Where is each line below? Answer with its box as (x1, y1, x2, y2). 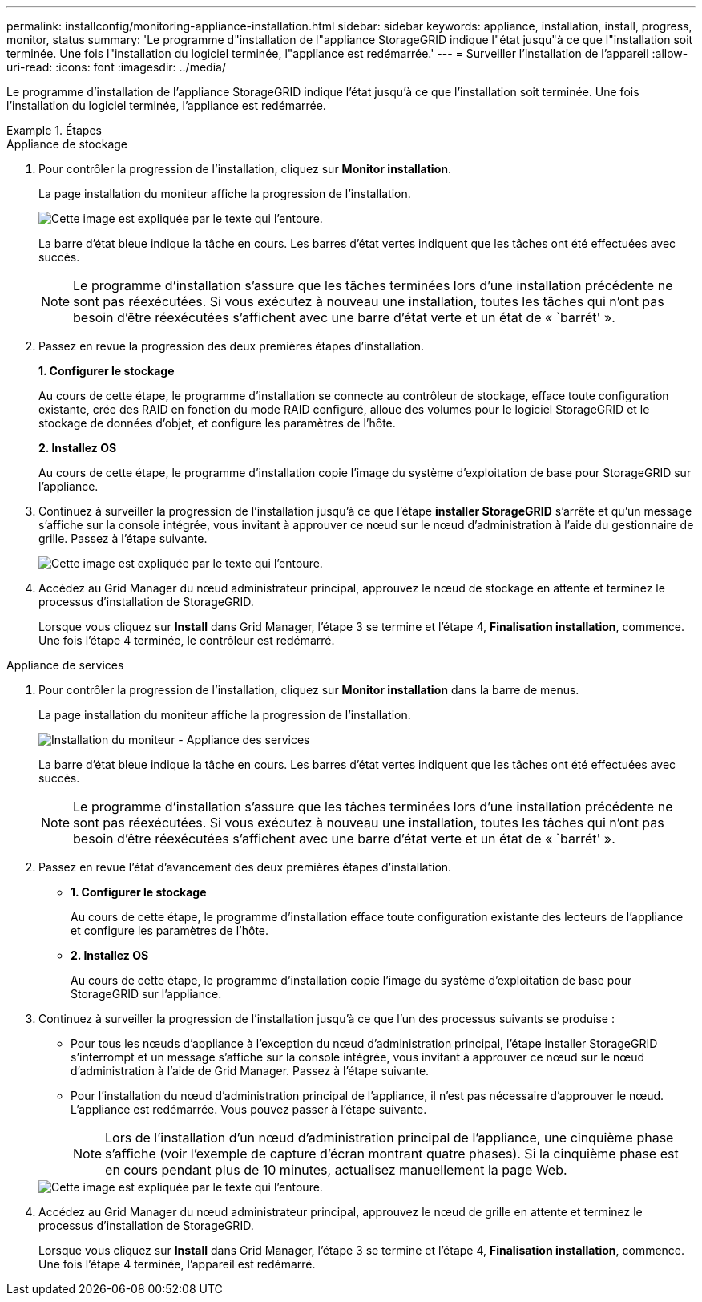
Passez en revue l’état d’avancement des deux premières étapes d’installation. (38, 860, 452, 874)
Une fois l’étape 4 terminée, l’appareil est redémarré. (38, 1257, 316, 1271)
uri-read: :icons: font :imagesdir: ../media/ (6, 60, 226, 74)
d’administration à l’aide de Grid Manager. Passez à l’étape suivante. (71, 1064, 430, 1078)
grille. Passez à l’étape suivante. (38, 532, 208, 545)
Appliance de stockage (6, 137, 128, 151)
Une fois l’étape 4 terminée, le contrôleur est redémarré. (38, 633, 335, 647)
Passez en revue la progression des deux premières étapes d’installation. (38, 339, 425, 353)
